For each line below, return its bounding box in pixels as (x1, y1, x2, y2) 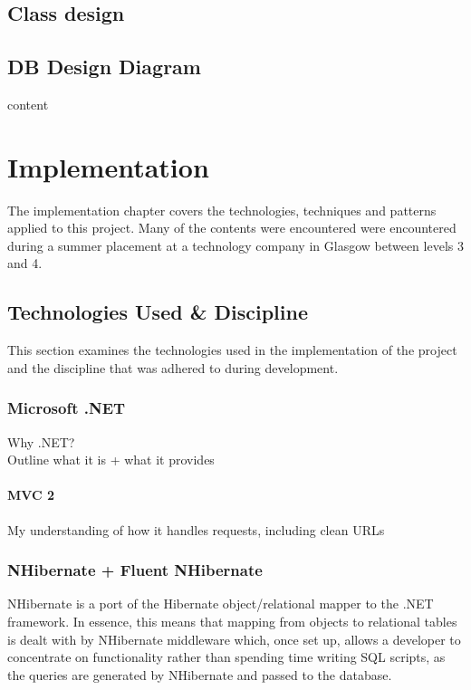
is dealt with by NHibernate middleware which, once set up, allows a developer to (7, 629, 461, 648)
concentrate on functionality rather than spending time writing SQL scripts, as (7, 647, 446, 666)
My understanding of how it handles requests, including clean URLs (7, 520, 385, 539)
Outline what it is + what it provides (7, 450, 215, 469)
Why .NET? (7, 432, 75, 451)
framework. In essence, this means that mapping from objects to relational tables (7, 612, 457, 631)
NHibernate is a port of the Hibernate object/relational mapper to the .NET (7, 594, 434, 613)
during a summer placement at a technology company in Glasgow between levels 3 (7, 235, 464, 254)
